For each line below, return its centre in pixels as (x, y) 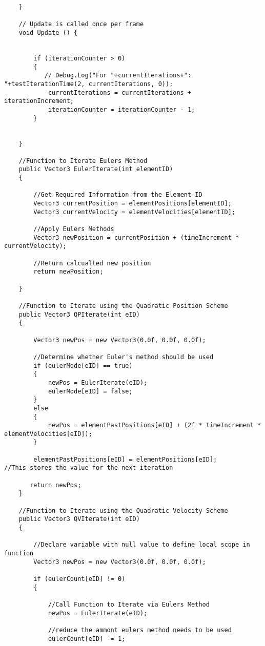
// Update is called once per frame (81, 24)
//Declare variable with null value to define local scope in (142, 545)
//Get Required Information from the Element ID (118, 195)
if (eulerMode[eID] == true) (83, 366)
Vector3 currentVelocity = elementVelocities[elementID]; (135, 212)
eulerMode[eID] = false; (90, 391)
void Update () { (48, 33)
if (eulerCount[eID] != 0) (79, 579)
